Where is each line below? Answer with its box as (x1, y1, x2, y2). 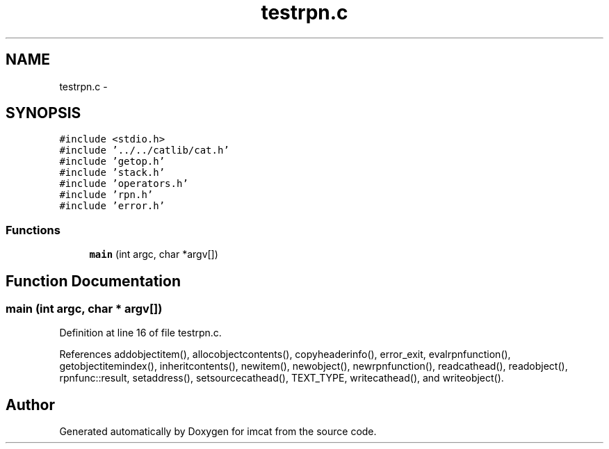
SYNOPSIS (6, 104, 81, 122)
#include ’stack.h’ (59, 167, 165, 179)
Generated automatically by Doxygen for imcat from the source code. (59, 425, 377, 438)
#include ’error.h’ (59, 200, 165, 212)
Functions (6, 222, 60, 237)
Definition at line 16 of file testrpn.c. (59, 327, 222, 339)
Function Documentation (6, 272, 181, 290)
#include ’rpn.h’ (59, 189, 154, 201)
